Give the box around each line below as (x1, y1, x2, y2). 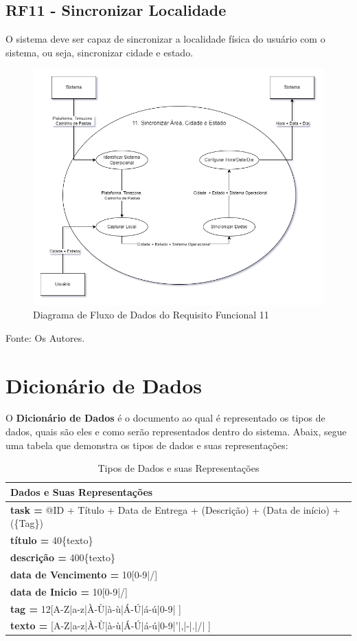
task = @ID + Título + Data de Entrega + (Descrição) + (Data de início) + (10, 502, 341, 517)
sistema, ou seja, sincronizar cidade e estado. (5, 45, 194, 59)
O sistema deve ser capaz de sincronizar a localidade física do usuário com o (5, 32, 325, 46)
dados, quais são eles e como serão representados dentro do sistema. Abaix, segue (5, 424, 347, 439)
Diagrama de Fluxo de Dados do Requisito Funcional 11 (33, 307, 269, 322)
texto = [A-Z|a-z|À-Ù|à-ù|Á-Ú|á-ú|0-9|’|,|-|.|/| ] (10, 618, 211, 633)
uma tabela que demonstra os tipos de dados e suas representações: (5, 437, 288, 452)
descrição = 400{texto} (10, 550, 116, 564)
